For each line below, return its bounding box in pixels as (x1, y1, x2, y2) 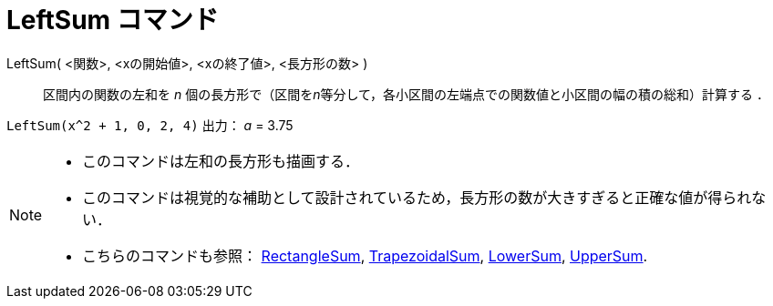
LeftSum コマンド (6, 5, 219, 36)
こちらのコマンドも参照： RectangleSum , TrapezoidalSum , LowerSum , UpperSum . (82, 246, 648, 265)
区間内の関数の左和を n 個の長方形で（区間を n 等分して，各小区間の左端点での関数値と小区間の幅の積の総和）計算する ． (43, 86, 769, 102)
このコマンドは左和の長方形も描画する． (82, 151, 360, 170)
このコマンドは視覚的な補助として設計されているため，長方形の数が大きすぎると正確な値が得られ (82, 188, 752, 207)
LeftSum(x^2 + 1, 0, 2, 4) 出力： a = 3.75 (6, 117, 294, 133)
